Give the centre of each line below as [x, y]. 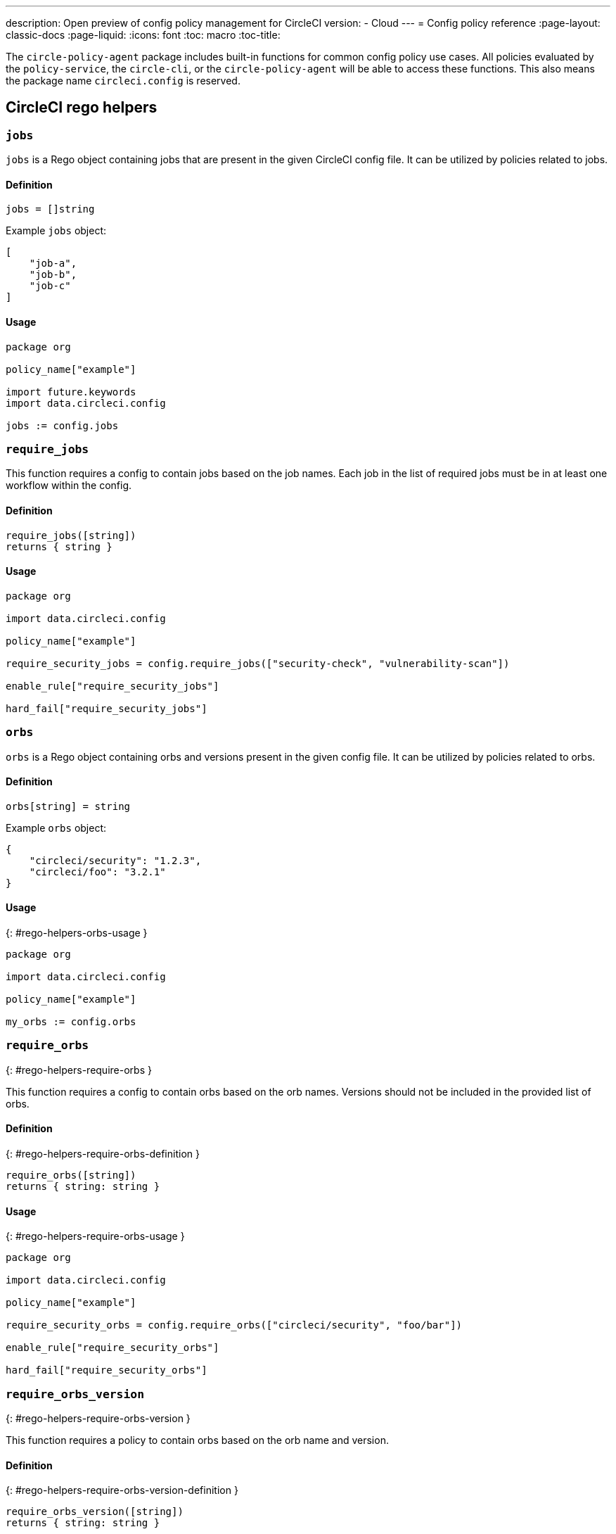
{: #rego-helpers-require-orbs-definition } [103, 1154]
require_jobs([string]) [71, 535]
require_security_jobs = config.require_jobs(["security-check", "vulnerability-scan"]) [258, 663]
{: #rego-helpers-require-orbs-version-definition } [122, 1490]
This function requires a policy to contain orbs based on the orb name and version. [197, 1440]
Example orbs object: [56, 828]
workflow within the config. [69, 486]
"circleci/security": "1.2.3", [115, 860]
